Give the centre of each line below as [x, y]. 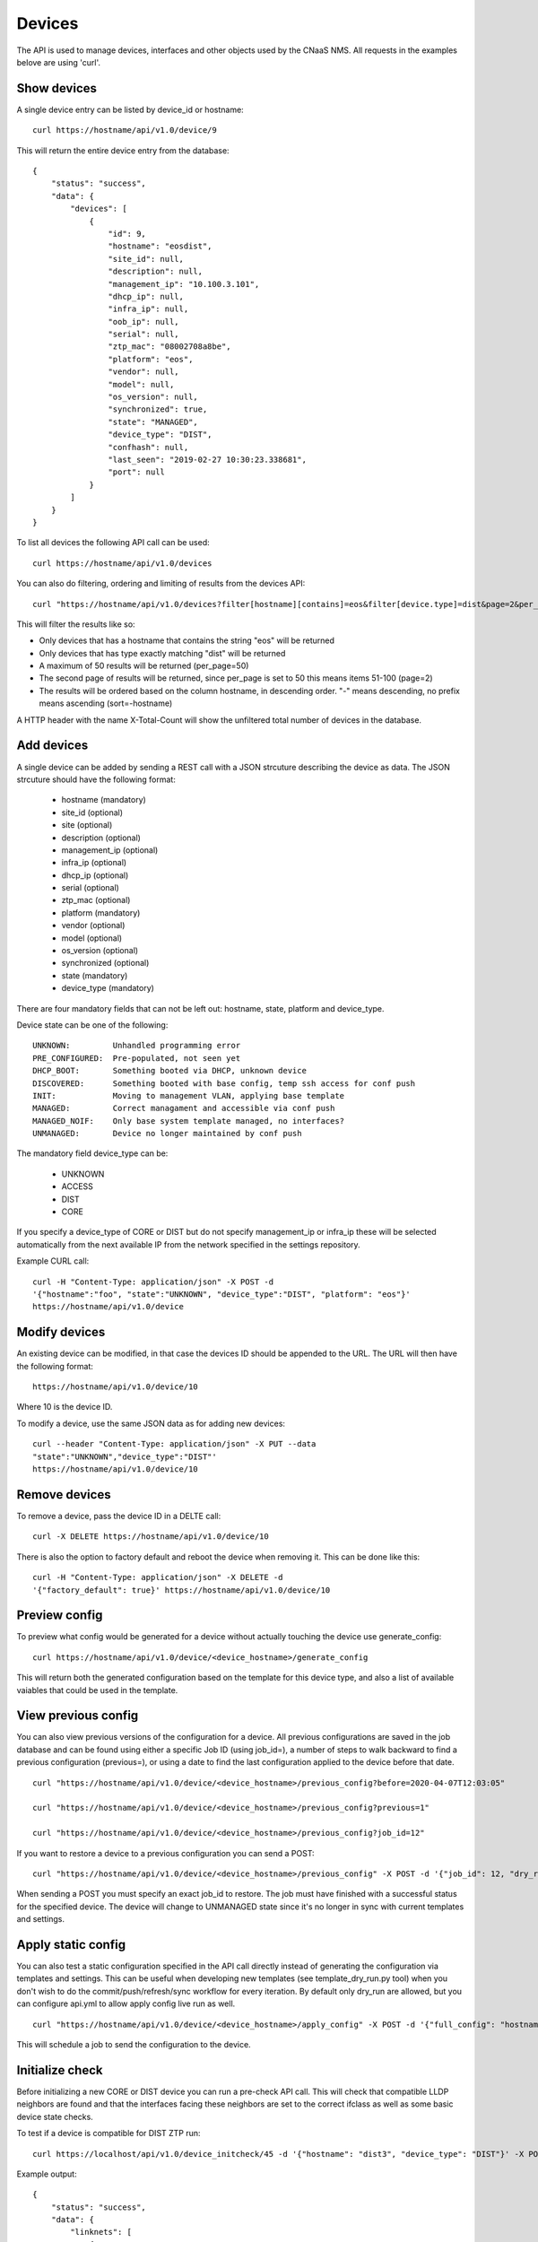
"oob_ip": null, [143, 322]
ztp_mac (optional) [96, 900]
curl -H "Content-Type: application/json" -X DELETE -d [158, 1577]
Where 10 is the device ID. [65, 1407]
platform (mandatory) [101, 912]
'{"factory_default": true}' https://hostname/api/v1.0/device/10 [182, 1590]
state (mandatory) [95, 975]
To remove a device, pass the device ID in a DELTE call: [119, 1516]
